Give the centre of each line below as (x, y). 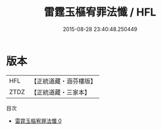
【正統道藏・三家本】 (61, 92)
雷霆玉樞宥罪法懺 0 (38, 120)
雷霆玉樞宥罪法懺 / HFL (100, 12)
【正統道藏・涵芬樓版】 (64, 81)
